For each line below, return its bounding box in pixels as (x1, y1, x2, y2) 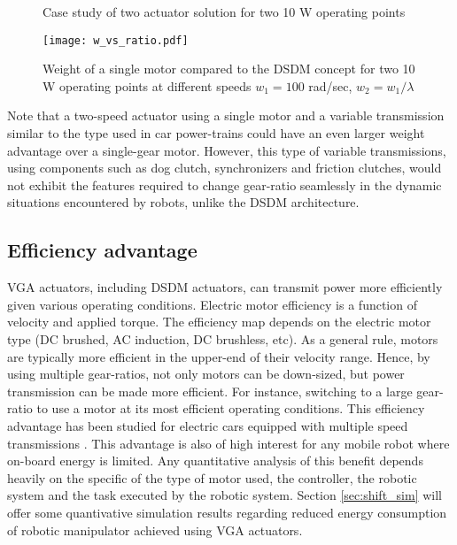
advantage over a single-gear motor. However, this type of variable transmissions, (7, 141, 446, 159)
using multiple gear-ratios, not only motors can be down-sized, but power (7, 365, 405, 383)
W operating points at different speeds (43, 76, 252, 95)
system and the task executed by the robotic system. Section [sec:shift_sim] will (7, 486, 443, 504)
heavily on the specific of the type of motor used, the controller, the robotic (7, 468, 417, 487)
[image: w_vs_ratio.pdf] (43, 34, 189, 47)
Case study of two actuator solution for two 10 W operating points (43, 3, 406, 20)
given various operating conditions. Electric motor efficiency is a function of (7, 295, 417, 313)
